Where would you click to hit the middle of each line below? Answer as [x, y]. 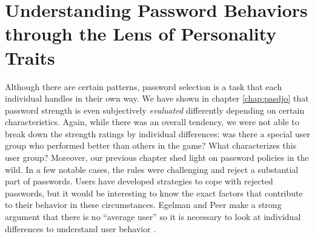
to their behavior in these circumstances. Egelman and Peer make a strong [143, 205]
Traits [30, 57]
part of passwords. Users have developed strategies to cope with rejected [139, 181]
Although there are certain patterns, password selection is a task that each [144, 86]
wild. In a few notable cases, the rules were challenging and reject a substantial [152, 169]
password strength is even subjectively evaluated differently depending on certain [155, 110]
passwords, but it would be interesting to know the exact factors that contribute [154, 193]
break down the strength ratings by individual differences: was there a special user [157, 133]
